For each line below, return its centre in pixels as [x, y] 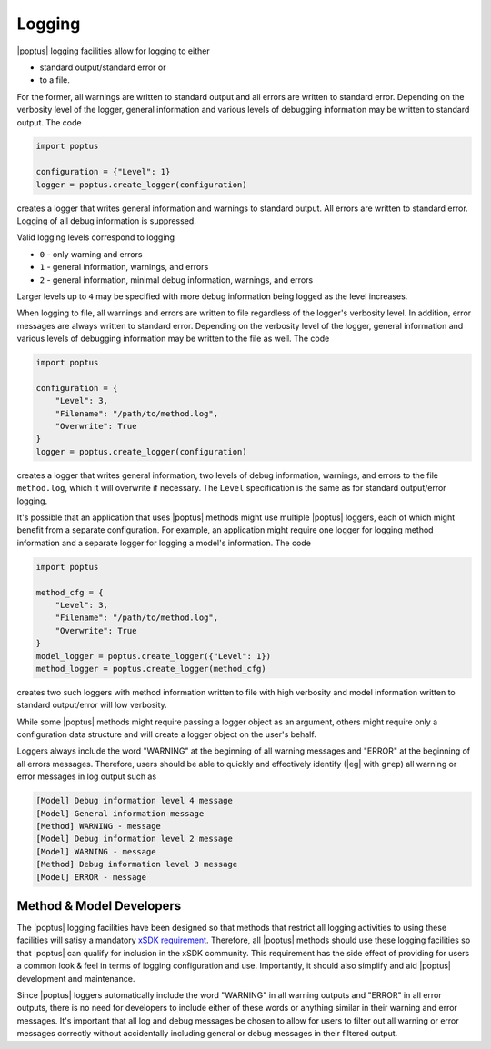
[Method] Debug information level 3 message [137, 864]
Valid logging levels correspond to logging [96, 237]
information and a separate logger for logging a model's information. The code [164, 543]
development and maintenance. [76, 978]
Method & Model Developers [99, 906]
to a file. [55, 80]
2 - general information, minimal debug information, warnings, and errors [176, 280]
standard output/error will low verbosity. [92, 705]
